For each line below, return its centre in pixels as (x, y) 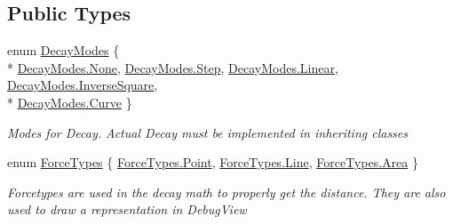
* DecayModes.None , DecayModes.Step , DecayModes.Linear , (173, 67)
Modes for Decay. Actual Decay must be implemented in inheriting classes (207, 132)
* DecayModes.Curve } (70, 102)
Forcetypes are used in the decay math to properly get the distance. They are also (226, 192)
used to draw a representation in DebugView (127, 209)
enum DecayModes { (64, 50)
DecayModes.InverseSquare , (83, 85)
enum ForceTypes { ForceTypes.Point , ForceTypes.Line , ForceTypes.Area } (213, 162)
